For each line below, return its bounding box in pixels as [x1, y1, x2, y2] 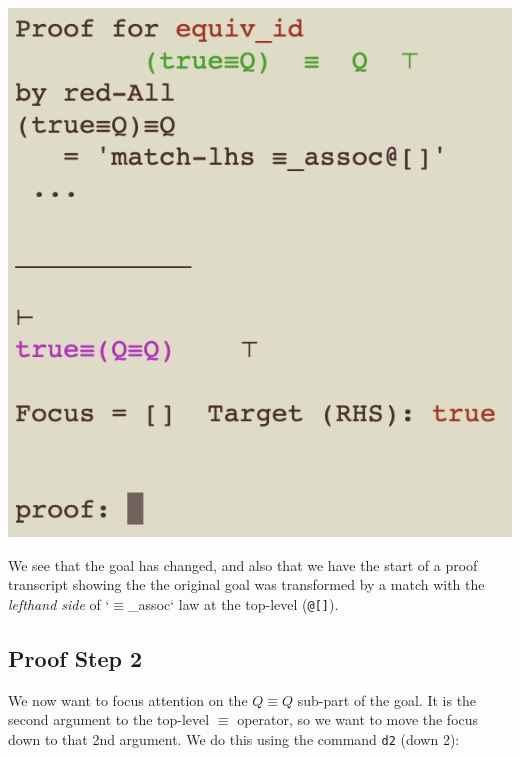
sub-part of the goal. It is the [297, 689, 477, 710]
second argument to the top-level [8, 709, 210, 730]
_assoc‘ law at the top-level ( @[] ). [128, 593, 339, 614]
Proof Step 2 [8, 642, 143, 673]
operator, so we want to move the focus [237, 709, 479, 730]
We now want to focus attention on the [8, 689, 248, 710]
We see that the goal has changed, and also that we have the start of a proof [8, 554, 478, 575]
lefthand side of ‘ [8, 593, 110, 614]
